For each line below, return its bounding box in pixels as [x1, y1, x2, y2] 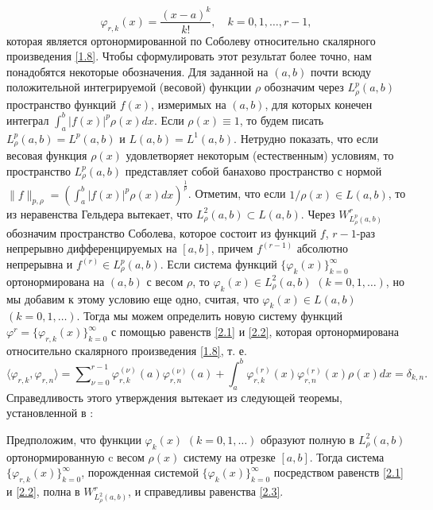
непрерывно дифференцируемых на [6, 240, 177, 257]
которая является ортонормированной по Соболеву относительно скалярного [6, 32, 376, 48]
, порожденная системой [81, 464, 199, 481]
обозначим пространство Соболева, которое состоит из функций [6, 224, 317, 241]
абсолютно [296, 240, 349, 257]
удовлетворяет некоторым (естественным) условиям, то [126, 147, 394, 164]
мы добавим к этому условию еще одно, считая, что [6, 290, 259, 307]
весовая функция [6, 147, 87, 164]
